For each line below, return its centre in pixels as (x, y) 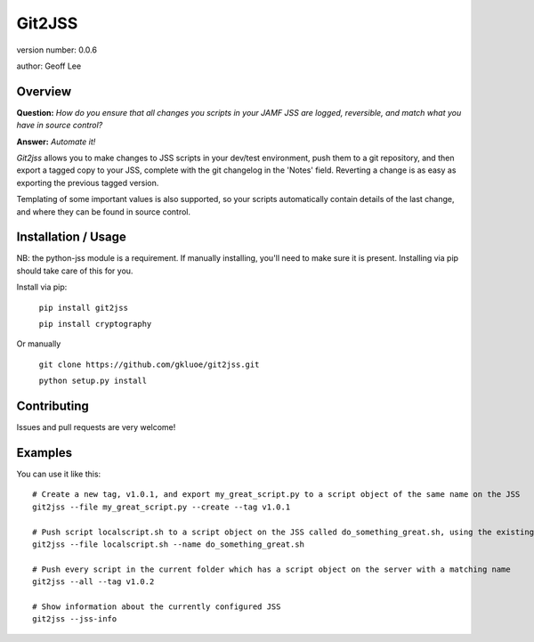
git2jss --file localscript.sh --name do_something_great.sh (168, 544)
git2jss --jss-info (75, 619)
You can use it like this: (59, 474)
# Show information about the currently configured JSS (157, 606)
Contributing (53, 406)
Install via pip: (42, 287)
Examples (44, 453)
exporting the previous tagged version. (88, 183)
